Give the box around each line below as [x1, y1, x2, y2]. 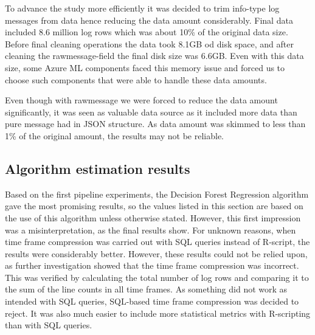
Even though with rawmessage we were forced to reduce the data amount [5, 94, 278, 106]
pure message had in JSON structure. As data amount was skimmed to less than [5, 117, 306, 130]
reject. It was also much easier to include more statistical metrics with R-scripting [5, 306, 311, 319]
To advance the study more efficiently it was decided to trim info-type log [5, 2, 280, 14]
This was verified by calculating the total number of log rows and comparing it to [5, 271, 309, 283]
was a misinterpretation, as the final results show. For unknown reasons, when [5, 223, 296, 236]
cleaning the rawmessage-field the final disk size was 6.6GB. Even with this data [5, 49, 304, 62]
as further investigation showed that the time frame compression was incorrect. [5, 259, 299, 272]
